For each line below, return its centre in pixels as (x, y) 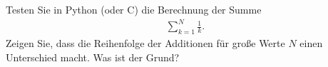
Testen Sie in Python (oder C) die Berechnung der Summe (134, 9)
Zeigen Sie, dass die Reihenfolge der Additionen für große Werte (145, 42)
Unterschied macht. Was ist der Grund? (93, 57)
